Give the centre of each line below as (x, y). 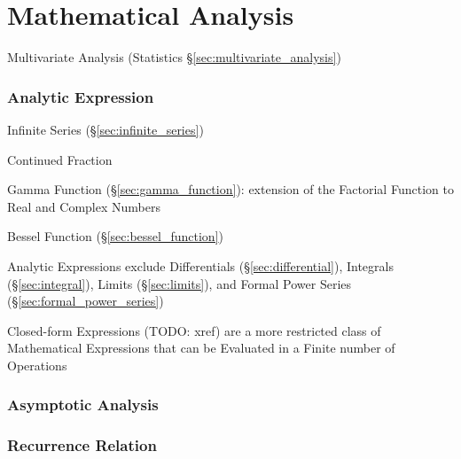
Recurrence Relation (82, 445)
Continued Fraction (60, 159)
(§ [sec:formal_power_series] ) (86, 301)
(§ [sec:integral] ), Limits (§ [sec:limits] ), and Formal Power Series (180, 283)
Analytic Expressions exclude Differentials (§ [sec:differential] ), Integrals (200, 265)
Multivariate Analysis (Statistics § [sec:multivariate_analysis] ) (174, 57)
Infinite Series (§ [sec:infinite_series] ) (105, 129)
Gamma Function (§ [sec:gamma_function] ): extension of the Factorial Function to (230, 189)
